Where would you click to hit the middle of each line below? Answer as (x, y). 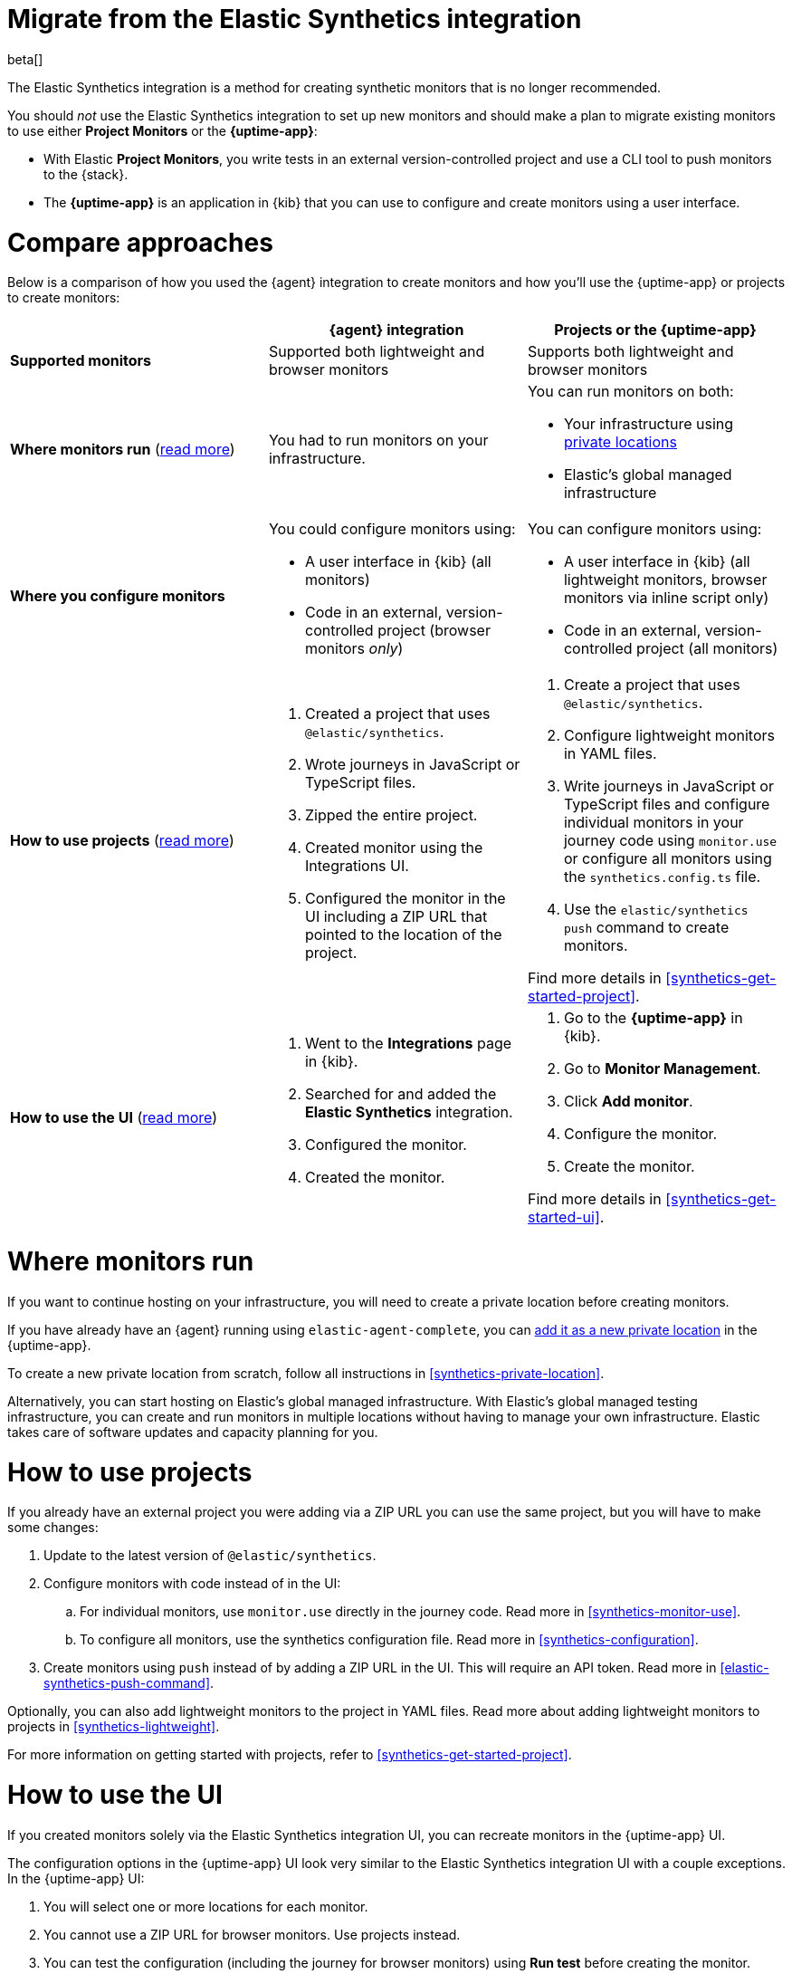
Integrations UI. (357, 866)
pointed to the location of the (403, 935)
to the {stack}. (86, 174)
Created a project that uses (397, 714)
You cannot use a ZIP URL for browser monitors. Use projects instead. (252, 1934)
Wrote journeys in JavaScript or (412, 765)
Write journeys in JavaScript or (668, 786)
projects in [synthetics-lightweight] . (114, 1727)
